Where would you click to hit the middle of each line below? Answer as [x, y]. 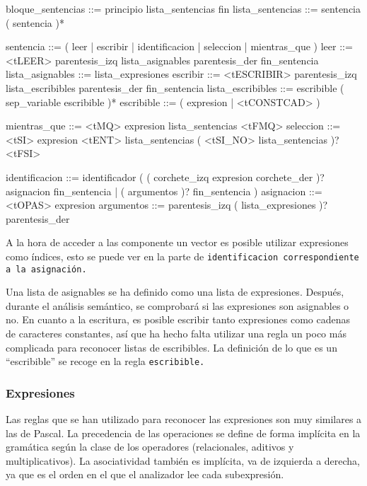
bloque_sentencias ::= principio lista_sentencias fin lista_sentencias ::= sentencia [183, 8]
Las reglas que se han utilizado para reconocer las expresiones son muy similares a [184, 419]
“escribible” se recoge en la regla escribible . [105, 361]
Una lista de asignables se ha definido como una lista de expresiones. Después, [175, 292]
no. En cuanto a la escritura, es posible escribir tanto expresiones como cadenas [178, 319]
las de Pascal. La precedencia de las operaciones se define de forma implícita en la [183, 433]
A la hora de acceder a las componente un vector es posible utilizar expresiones [177, 242]
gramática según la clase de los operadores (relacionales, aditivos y [150, 447]
